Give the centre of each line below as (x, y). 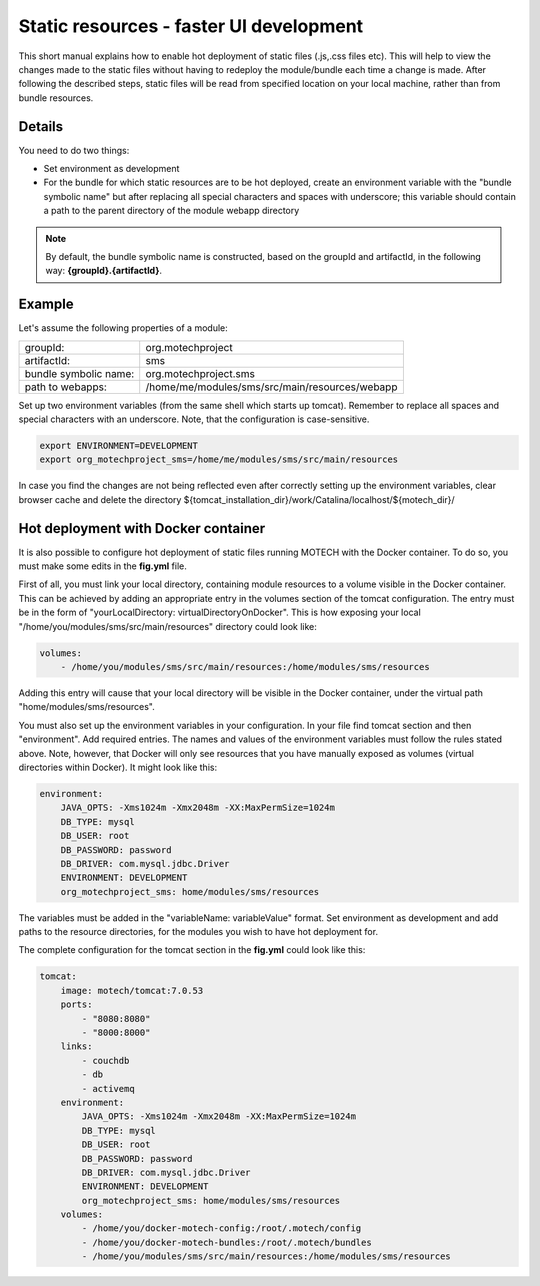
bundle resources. (56, 97)
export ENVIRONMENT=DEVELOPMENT (119, 446)
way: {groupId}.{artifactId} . (104, 271)
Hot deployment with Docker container (142, 528)
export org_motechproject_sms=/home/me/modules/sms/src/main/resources (219, 459)
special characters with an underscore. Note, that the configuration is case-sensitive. (194, 419)
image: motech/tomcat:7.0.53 (132, 990)
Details (41, 126)
